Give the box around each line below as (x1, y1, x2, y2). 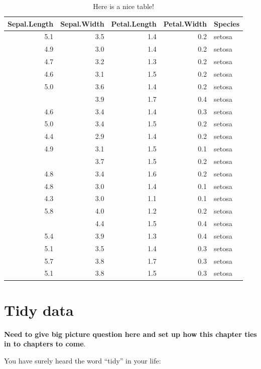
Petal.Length (111, 18, 157, 29)
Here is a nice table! (93, 1, 154, 11)
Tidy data (4, 299, 74, 320)
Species (214, 18, 240, 29)
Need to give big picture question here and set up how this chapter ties (4, 328, 257, 339)
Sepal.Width (60, 18, 104, 29)
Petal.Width (163, 18, 207, 29)
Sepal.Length (8, 18, 54, 29)
